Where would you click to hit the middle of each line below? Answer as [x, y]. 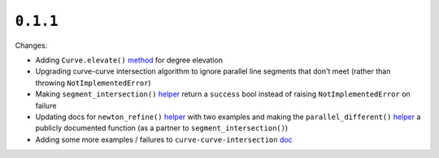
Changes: [31, 45]
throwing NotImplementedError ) [93, 83]
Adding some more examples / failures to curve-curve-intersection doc [164, 139]
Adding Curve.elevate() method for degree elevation [129, 60]
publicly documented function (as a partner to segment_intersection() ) [162, 128]
